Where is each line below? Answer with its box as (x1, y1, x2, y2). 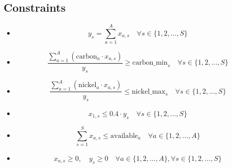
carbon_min (132, 59, 168, 67)
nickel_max (131, 88, 166, 95)
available (110, 132, 138, 139)
